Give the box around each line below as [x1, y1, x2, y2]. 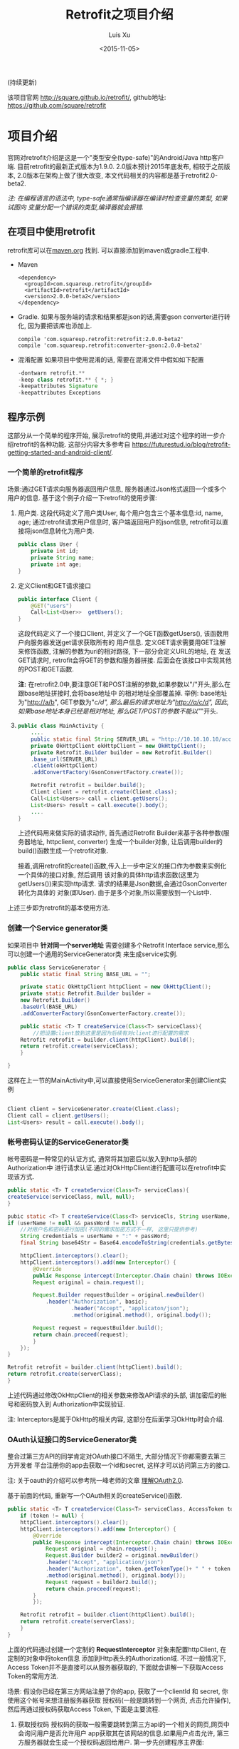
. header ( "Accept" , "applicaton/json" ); [70, 1305, 190, 1312]
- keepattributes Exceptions [17, 390, 101, 397]
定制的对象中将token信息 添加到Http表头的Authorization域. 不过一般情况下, [7, 1653, 226, 1663]
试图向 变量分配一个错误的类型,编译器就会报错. [7, 203, 144, 211]
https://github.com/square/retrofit [7, 101, 107, 109]
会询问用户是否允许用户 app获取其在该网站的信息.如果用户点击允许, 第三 [17, 1728, 230, 1738]
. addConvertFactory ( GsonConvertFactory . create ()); [31, 769, 184, 776]
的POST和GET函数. [17, 665, 75, 674]
